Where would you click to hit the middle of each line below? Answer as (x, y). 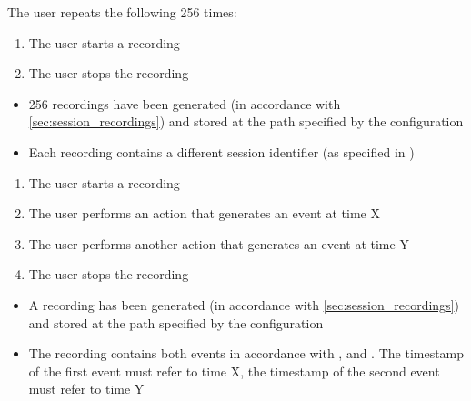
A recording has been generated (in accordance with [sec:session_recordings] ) (244, 304)
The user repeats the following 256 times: (122, 12)
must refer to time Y (86, 389)
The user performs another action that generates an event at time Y (219, 243)
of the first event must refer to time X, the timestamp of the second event (234, 371)
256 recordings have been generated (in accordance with (185, 103)
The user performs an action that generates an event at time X (204, 213)
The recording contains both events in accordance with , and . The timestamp (246, 353)
